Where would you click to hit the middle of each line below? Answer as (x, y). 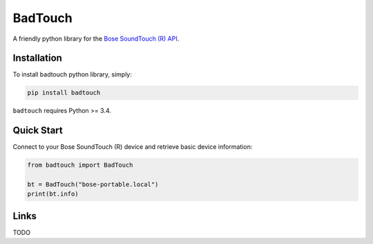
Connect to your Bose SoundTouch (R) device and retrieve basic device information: (133, 147)
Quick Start (38, 131)
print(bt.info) (53, 194)
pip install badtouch (64, 93)
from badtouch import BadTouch (80, 165)
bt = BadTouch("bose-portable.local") (93, 185)
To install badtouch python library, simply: (73, 74)
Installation (37, 58)
